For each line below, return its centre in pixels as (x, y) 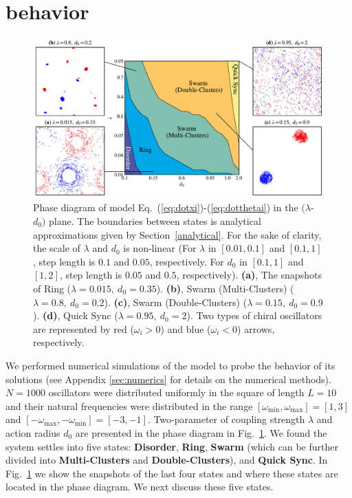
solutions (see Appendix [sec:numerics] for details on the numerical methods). (168, 379)
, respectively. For (187, 261)
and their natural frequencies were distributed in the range (129, 405)
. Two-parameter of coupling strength (226, 419)
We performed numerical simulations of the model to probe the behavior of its (170, 365)
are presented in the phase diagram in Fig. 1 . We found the (201, 432)
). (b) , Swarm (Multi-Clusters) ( (225, 288)
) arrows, (256, 328)
